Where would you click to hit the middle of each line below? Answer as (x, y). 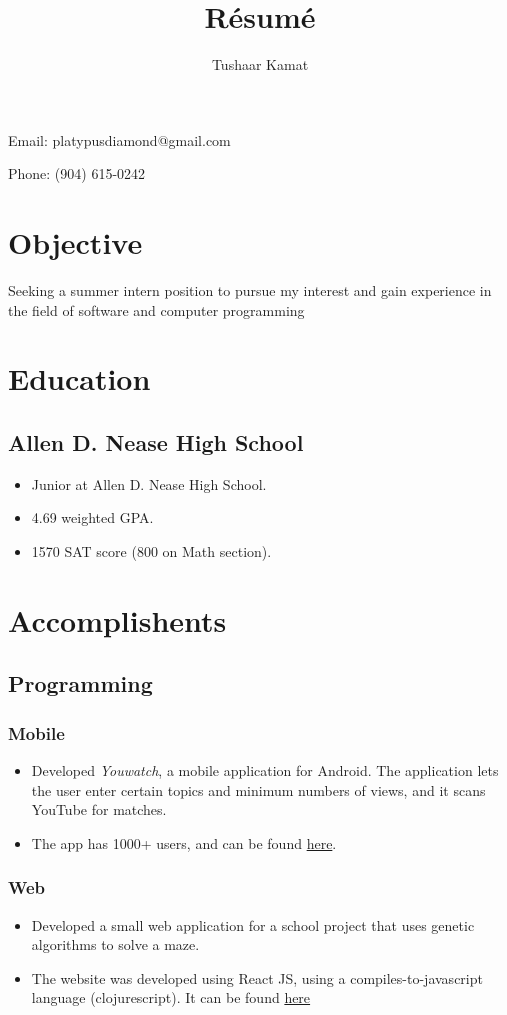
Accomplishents (117, 619)
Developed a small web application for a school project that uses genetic (253, 924)
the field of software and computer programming (156, 309)
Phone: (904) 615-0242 (77, 173)
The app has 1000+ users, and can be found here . (184, 842)
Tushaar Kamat (260, 64)
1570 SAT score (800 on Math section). (151, 550)
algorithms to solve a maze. (115, 944)
